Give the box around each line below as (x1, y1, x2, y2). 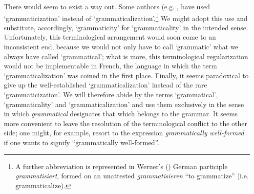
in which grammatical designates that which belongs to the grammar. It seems (4, 108, 238, 119)
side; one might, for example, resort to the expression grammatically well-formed (4, 128, 244, 138)
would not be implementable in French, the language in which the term (4, 61, 217, 71)
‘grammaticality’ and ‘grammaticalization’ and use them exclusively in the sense (4, 99, 244, 109)
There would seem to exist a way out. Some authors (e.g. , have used (4, 1, 210, 11)
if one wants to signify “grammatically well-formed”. (4, 137, 159, 147)
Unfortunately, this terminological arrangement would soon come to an (4, 32, 216, 42)
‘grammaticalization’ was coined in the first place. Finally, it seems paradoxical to (4, 70, 249, 80)
